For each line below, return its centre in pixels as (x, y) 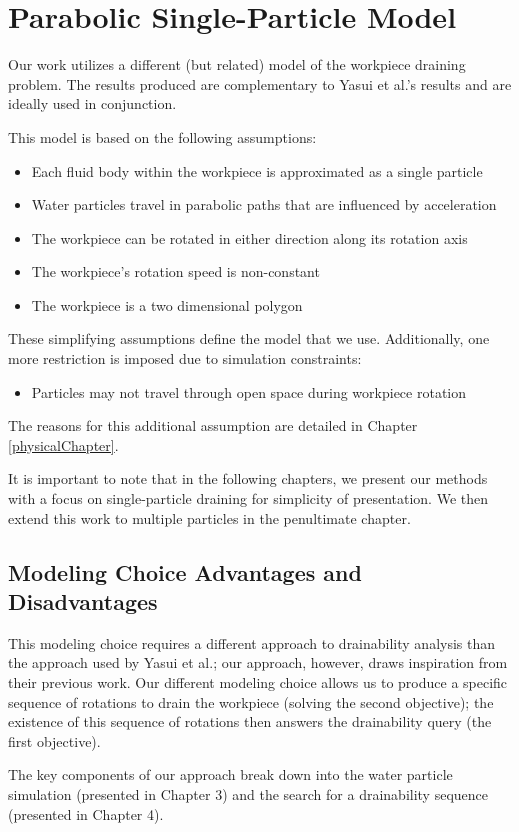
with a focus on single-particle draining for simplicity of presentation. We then (248, 498)
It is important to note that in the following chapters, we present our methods (248, 478)
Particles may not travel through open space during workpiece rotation (249, 391)
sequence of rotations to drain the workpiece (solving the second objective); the (251, 701)
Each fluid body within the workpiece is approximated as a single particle (257, 170)
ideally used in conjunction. (92, 103)
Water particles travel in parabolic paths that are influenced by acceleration (264, 204)
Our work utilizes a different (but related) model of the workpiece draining (237, 64)
